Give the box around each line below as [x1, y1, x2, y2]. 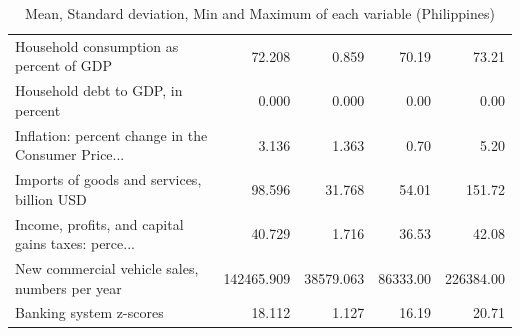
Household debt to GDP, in [15, 80, 183, 101]
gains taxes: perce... [15, 233, 135, 254]
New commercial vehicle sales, [15, 258, 199, 279]
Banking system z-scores [15, 302, 164, 323]
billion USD [15, 188, 87, 209]
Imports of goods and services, [15, 169, 202, 190]
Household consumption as [15, 35, 179, 56]
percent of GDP [15, 55, 112, 76]
